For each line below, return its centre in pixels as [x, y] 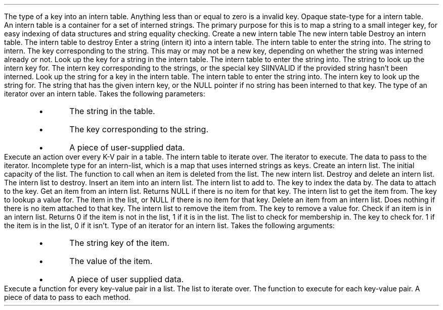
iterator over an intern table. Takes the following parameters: [105, 94]
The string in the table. [112, 111]
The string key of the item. [119, 243]
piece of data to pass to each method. [68, 297]
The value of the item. [111, 261]
